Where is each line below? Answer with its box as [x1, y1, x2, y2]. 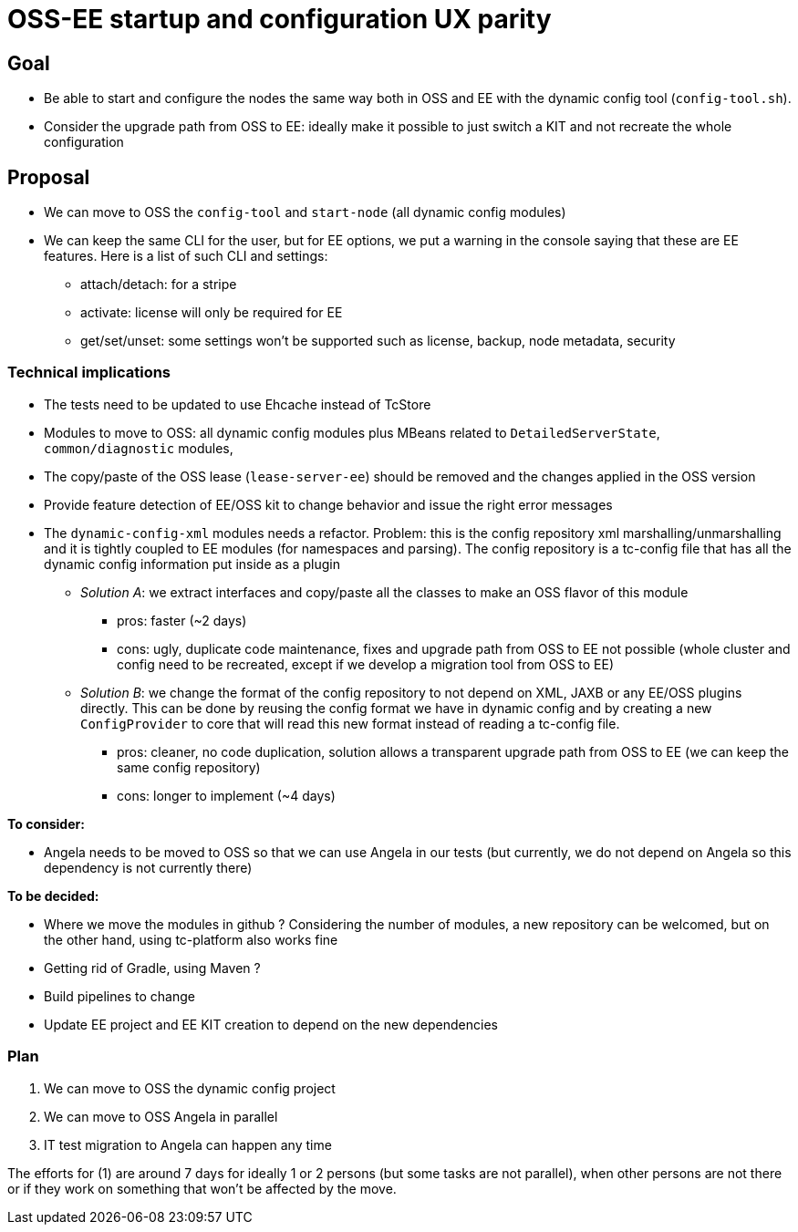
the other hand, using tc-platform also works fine [44, 931, 338, 947]
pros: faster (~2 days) [117, 612, 247, 628]
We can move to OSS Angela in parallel [44, 1108, 278, 1124]
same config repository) [117, 759, 261, 775]
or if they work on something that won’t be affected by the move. [7, 1180, 397, 1196]
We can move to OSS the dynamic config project [44, 1080, 336, 1096]
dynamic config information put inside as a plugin [44, 555, 340, 572]
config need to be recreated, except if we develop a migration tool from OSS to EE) [117, 656, 615, 672]
